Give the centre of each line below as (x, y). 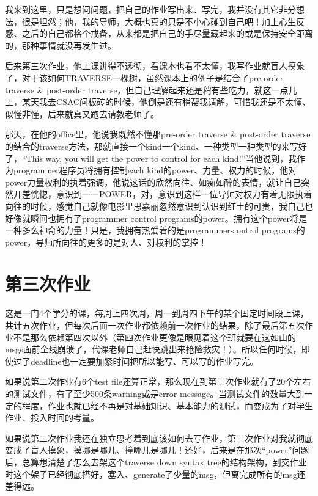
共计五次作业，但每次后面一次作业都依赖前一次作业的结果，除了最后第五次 (155, 325)
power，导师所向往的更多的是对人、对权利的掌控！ (106, 242)
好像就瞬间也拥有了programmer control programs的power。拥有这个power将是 (156, 218)
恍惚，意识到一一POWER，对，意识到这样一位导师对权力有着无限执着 (171, 194)
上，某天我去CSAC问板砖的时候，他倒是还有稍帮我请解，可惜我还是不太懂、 (158, 102)
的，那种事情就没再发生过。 (61, 45)
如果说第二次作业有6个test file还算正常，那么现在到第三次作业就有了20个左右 (158, 381)
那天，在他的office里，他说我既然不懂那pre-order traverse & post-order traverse (158, 134)
